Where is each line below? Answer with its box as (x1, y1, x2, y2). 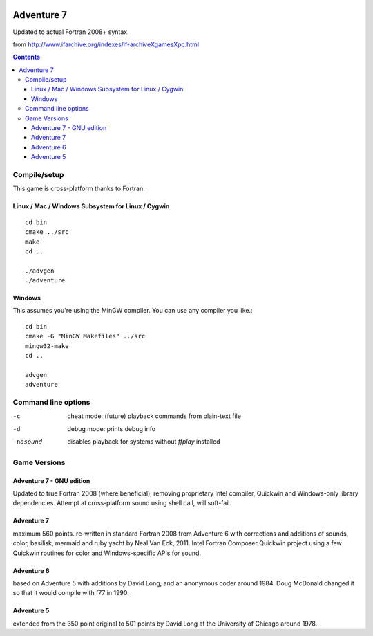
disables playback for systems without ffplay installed (67, 437, 220, 446)
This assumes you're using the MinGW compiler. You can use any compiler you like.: (12, 307, 253, 315)
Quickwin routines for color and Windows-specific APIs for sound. (12, 549, 202, 557)
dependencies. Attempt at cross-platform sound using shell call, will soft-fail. (12, 499, 231, 507)
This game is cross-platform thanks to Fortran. (12, 184, 145, 193)
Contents (12, 53, 41, 62)
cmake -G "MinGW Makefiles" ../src (25, 332, 146, 340)
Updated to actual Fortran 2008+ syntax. (12, 28, 129, 36)
